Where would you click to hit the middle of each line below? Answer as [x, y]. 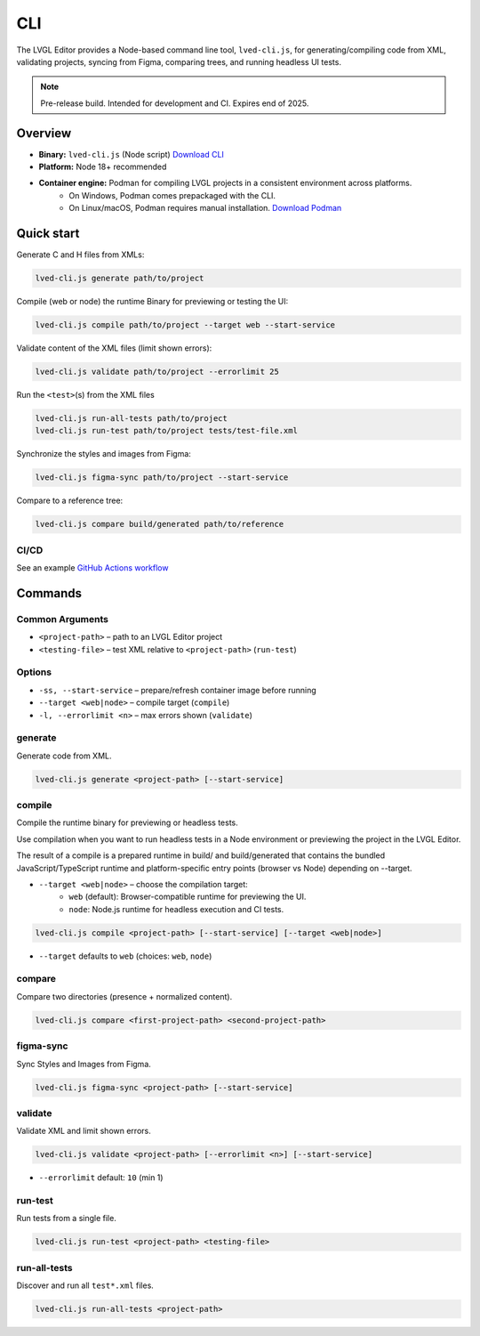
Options [34, 672]
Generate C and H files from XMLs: [80, 255]
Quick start [48, 233]
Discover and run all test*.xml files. [85, 1285]
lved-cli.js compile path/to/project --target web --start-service [185, 325]
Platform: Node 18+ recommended [103, 167]
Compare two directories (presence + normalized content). [124, 996]
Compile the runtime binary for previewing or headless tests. [128, 822]
